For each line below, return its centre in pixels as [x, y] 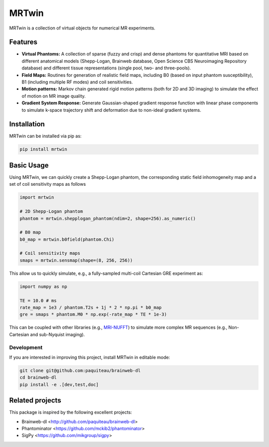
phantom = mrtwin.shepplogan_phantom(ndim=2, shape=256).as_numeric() [108, 218]
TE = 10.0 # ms [38, 300]
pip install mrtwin [43, 149]
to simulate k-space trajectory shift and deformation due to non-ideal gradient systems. [111, 110]
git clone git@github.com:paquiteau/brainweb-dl [80, 370]
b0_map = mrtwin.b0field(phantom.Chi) [67, 239]
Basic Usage [29, 165]
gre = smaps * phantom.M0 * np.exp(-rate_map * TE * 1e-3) [93, 314]
